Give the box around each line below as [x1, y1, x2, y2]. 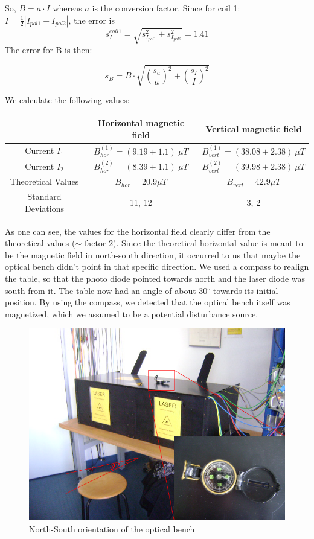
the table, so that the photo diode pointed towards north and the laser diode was [5, 272, 306, 285]
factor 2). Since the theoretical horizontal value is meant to [84, 237, 303, 249]
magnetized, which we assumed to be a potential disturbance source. [5, 307, 258, 320]
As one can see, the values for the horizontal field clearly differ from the [5, 225, 271, 237]
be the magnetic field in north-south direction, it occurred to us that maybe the [5, 248, 301, 261]
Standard [27, 190, 62, 202]
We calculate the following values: [5, 94, 130, 106]
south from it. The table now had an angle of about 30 [5, 284, 208, 296]
